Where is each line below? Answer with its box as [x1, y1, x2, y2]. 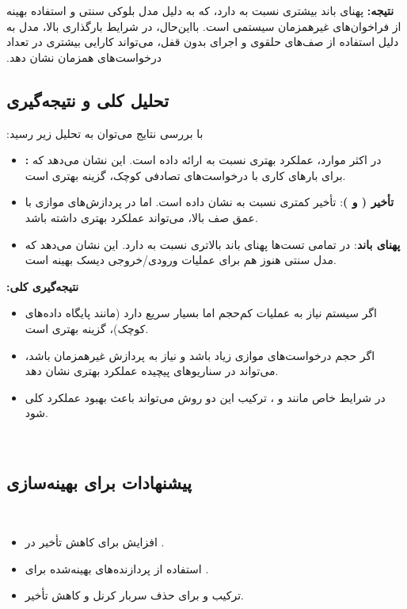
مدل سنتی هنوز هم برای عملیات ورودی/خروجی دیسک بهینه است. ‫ [25, 251, 340, 268]
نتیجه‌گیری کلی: [6, 278, 79, 294]
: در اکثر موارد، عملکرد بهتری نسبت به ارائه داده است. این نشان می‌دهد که [25, 151, 382, 168]
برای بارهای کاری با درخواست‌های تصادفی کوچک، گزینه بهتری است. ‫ [25, 167, 350, 183]
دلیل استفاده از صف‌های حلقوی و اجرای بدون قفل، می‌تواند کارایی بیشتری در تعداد [6, 33, 399, 50]
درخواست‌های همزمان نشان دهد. [6, 48, 162, 65]
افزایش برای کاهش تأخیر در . [25, 534, 165, 550]
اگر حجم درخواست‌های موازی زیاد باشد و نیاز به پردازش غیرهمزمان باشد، [25, 347, 375, 363]
